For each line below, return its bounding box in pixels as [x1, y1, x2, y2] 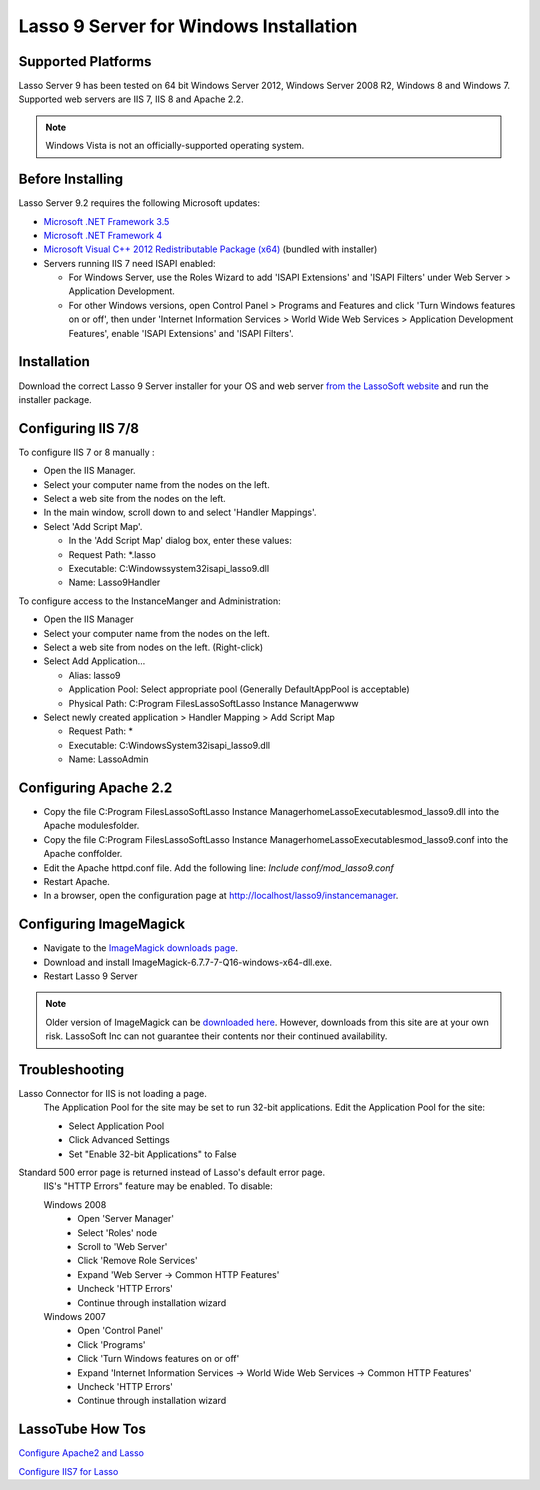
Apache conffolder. [43, 848, 123, 860]
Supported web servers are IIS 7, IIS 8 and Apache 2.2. [18, 93, 244, 105]
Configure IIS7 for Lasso [18, 1465, 119, 1477]
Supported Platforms [18, 53, 152, 70]
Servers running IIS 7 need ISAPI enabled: [43, 257, 216, 269]
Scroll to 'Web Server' [77, 1240, 168, 1252]
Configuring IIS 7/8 [18, 420, 140, 437]
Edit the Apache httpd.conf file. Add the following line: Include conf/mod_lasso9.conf [43, 861, 394, 874]
